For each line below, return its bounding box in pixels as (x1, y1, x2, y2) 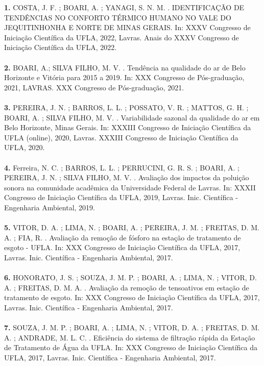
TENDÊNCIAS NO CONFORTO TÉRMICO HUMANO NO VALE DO (4, 12, 231, 22)
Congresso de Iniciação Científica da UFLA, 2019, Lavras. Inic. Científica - (4, 192, 238, 203)
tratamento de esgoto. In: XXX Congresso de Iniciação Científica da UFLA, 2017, (4, 292, 260, 303)
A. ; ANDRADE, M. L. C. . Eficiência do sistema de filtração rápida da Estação (4, 332, 255, 343)
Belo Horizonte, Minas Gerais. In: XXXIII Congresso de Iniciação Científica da (4, 122, 251, 133)
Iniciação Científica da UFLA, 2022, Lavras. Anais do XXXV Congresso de (4, 32, 239, 42)
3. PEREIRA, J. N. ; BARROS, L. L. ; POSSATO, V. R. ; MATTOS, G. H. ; (4, 102, 249, 112)
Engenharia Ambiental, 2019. (4, 202, 95, 212)
